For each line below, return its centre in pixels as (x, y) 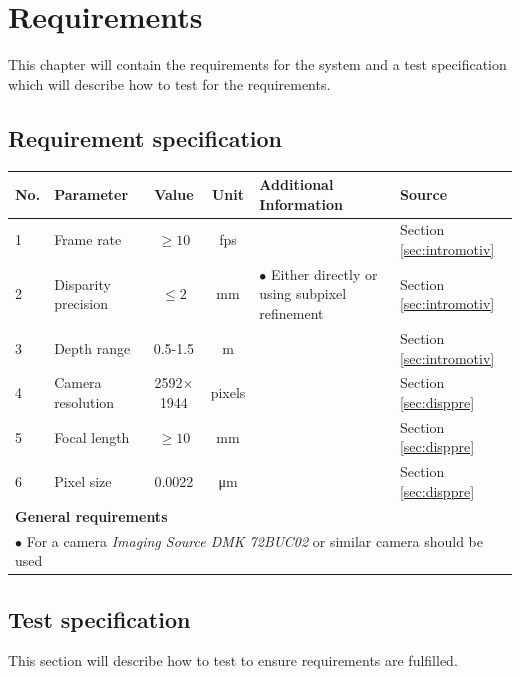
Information (301, 203)
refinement (291, 313)
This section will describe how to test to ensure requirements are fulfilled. (233, 660)
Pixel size (83, 481)
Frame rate (88, 239)
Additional (296, 184)
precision (81, 303)
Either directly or (324, 273)
